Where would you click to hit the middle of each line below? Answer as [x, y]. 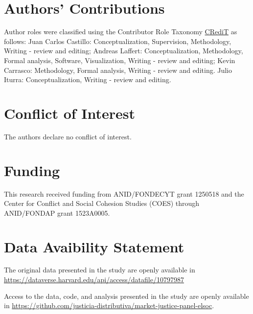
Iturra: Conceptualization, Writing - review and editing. [88, 79]
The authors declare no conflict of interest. [68, 136]
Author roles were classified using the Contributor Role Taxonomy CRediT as [121, 32]
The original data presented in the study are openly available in [100, 270]
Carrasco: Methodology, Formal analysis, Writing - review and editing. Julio [118, 70]
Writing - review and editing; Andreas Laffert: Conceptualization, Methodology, [124, 51]
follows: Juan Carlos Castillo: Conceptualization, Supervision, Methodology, [118, 41]
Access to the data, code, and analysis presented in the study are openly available [126, 296]
